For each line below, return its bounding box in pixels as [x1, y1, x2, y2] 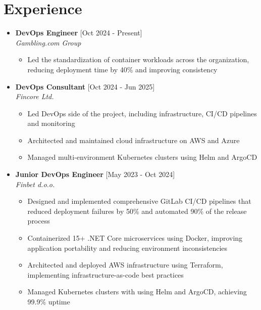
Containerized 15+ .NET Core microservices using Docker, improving [27, 233, 243, 243]
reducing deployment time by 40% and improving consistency [27, 64, 218, 74]
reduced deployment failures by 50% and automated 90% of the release [27, 205, 247, 216]
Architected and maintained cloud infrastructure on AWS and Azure [27, 135, 240, 145]
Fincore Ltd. [15, 91, 54, 102]
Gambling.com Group [15, 37, 81, 48]
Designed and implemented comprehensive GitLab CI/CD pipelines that [27, 196, 251, 206]
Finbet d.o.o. [15, 179, 55, 189]
